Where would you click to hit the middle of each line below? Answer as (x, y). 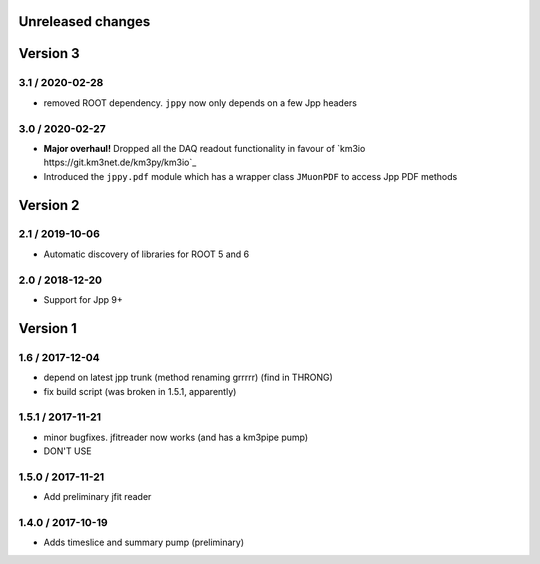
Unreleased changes (84, 21)
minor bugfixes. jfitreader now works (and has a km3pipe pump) (176, 437)
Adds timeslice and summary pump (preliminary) (144, 542)
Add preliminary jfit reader (97, 497)
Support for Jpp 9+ (83, 299)
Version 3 (49, 53)
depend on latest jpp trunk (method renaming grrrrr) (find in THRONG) (188, 377)
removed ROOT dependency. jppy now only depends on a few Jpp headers (200, 102)
